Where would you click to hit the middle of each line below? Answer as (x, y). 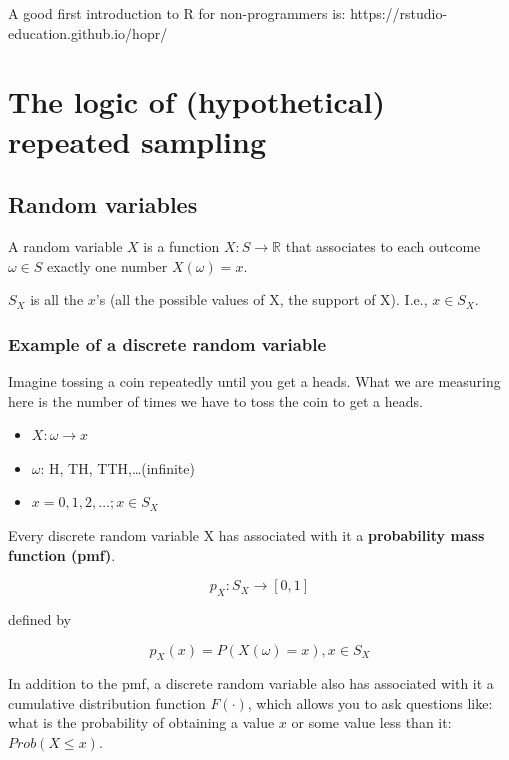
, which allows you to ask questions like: (370, 702)
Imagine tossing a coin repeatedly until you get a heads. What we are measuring (254, 380)
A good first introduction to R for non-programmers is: (177, 13)
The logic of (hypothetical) (196, 101)
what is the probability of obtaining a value (141, 722)
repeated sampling (137, 140)
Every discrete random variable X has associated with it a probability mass (246, 534)
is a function (181, 245)
